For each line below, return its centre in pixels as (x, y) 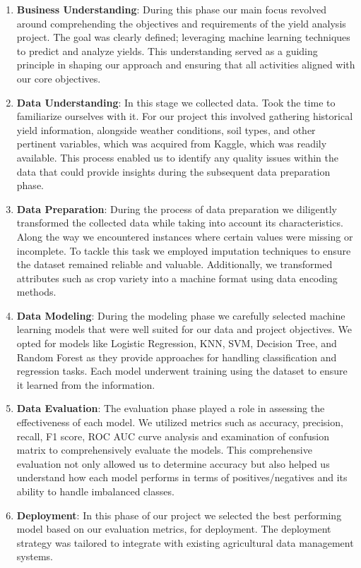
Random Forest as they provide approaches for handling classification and (177, 357)
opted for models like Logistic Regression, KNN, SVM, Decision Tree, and (177, 343)
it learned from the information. (86, 384)
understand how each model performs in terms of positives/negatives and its (182, 477)
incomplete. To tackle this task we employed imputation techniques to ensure (184, 250)
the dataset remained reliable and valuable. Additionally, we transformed (174, 264)
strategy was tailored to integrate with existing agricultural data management (185, 542)
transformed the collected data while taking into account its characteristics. (180, 223)
